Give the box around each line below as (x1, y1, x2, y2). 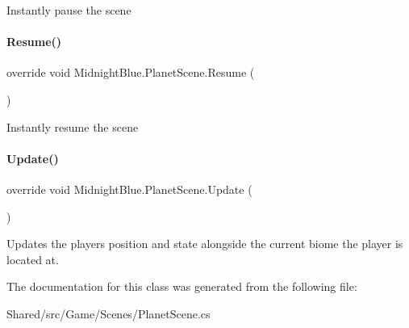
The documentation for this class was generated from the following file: (6, 278, 357, 295)
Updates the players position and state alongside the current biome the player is (6, 235, 403, 252)
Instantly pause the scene (6, 2, 131, 18)
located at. (6, 250, 59, 267)
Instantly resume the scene (6, 118, 139, 135)
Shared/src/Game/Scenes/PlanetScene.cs (6, 305, 211, 322)
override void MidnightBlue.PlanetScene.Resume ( (6, 64, 255, 81)
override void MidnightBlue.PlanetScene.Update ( (6, 180, 252, 197)
